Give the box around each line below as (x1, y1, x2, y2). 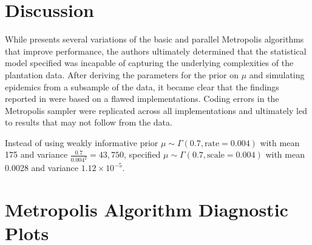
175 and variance (5, 148, 68, 161)
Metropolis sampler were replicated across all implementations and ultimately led (5, 104, 307, 116)
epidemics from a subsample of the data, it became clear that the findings (5, 80, 279, 93)
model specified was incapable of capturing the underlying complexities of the (5, 56, 294, 69)
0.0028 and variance (5, 161, 78, 174)
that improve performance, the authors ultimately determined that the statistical (5, 44, 307, 57)
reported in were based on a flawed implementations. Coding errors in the (5, 92, 279, 105)
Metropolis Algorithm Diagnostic (5, 197, 288, 222)
